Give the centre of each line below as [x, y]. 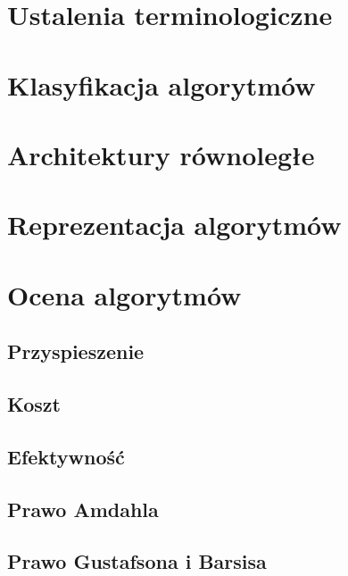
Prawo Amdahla [83, 509]
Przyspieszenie [76, 351]
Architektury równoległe [161, 154]
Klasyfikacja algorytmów [162, 84]
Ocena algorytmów [124, 294]
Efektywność [66, 456]
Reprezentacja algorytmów [174, 225]
